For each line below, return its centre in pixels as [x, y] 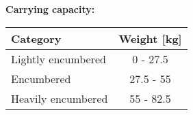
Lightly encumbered [59, 59]
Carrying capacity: [50, 9]
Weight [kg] [150, 38]
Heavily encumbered [60, 98]
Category [36, 38]
